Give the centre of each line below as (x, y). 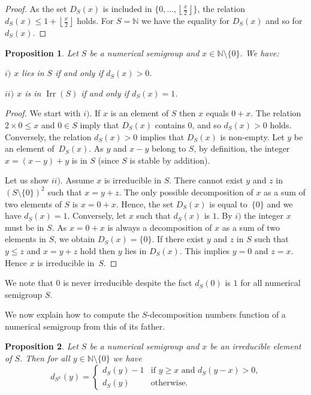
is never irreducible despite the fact (128, 283)
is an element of (140, 113)
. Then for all (45, 358)
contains (170, 124)
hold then (98, 250)
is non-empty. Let (252, 136)
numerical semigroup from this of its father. (85, 326)
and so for (284, 20)
